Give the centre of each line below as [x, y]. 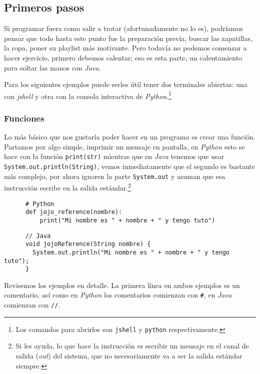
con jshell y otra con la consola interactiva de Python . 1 [88, 95]
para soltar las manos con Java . [52, 67]
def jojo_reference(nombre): [74, 212]
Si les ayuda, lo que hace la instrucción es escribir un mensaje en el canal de [132, 346]
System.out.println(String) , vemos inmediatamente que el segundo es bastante [129, 166]
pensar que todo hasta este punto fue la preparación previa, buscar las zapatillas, [128, 38]
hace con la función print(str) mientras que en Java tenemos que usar [114, 156]
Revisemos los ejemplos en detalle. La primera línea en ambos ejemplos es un [122, 285]
